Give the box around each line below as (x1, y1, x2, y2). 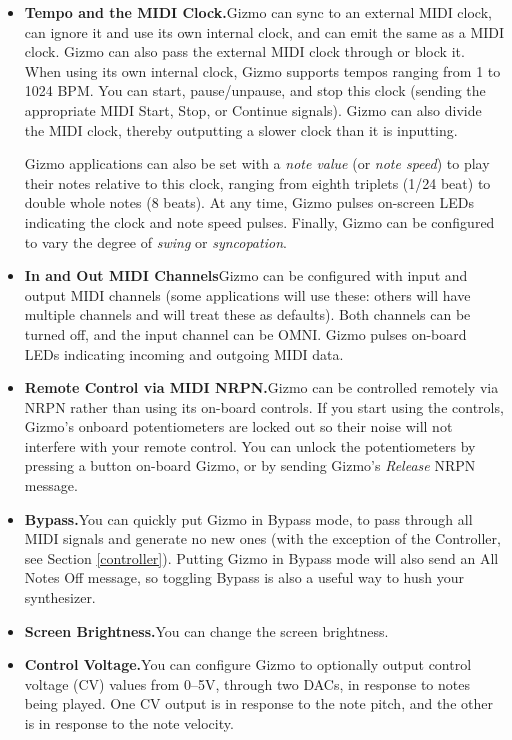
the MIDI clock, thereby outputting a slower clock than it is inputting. (24, 119, 458, 140)
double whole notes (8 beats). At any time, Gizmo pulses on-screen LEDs (24, 192, 474, 213)
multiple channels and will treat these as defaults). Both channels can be (24, 304, 471, 325)
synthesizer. (24, 587, 96, 608)
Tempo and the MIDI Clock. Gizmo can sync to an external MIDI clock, (24, 2, 492, 22)
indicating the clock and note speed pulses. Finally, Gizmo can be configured (24, 211, 495, 232)
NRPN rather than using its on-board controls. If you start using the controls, (24, 396, 504, 417)
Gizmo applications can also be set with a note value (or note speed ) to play (24, 153, 490, 174)
